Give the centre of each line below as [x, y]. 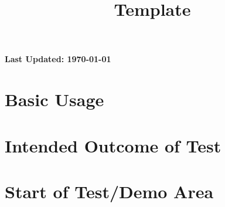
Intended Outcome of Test [113, 145]
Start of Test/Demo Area [109, 191]
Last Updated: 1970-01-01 [58, 59]
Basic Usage [54, 99]
